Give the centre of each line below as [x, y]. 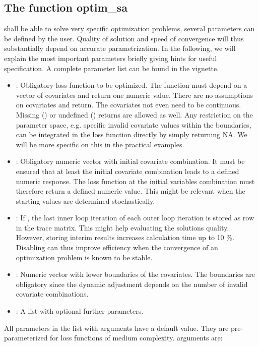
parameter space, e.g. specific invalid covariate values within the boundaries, [134, 124]
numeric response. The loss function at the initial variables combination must [135, 181]
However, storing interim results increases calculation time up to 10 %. [125, 237]
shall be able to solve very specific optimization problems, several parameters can [129, 28]
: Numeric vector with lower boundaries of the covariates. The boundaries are [135, 274]
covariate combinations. [52, 294]
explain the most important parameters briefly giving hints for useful [111, 58]
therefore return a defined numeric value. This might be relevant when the [131, 191]
